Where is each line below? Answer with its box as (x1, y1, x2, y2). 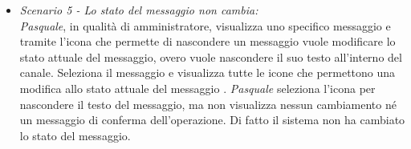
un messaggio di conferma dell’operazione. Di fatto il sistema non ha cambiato (19, 111, 405, 128)
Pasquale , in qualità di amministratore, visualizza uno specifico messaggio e (19, 17, 391, 34)
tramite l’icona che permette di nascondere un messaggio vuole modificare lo (19, 33, 396, 50)
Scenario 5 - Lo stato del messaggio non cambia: (19, 2, 258, 18)
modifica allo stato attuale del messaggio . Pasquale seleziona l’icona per (19, 79, 376, 96)
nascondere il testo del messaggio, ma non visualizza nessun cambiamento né (19, 95, 397, 112)
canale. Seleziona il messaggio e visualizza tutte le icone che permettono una (19, 64, 396, 81)
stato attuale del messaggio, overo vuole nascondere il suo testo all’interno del (19, 48, 402, 65)
